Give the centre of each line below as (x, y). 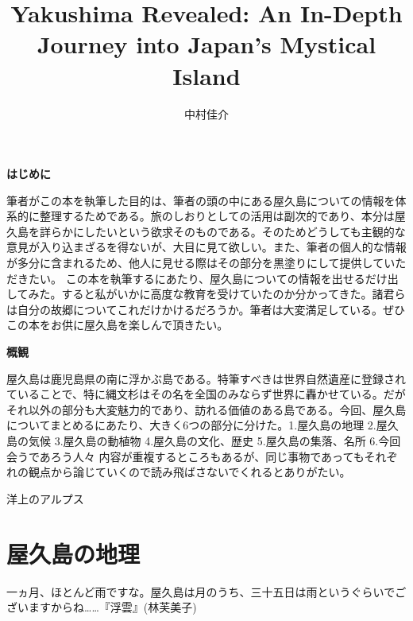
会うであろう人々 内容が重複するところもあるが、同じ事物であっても (185, 456)
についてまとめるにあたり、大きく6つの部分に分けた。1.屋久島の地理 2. (191, 425)
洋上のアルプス (45, 498)
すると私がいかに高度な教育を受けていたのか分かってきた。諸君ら (234, 294)
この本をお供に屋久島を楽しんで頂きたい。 (118, 325)
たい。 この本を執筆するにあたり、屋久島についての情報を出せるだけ (208, 278)
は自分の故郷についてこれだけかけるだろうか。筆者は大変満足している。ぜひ (206, 309)
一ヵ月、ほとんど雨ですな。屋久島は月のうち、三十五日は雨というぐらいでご (206, 591)
